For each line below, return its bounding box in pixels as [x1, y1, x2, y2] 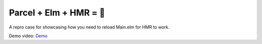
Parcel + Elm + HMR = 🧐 [9, 7, 105, 18]
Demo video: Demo [9, 33, 48, 39]
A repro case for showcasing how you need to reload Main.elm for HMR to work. [9, 24, 170, 30]
